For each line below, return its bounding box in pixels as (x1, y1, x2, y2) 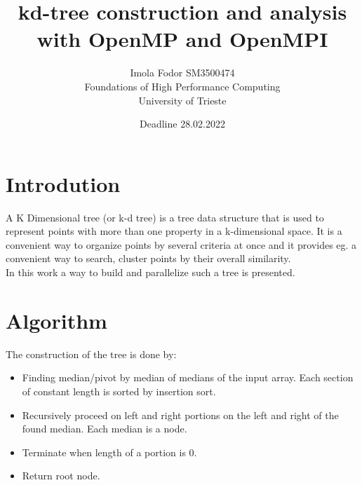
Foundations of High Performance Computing (84, 78, 281, 93)
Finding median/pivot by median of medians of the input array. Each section (22, 370, 354, 385)
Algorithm (6, 306, 107, 334)
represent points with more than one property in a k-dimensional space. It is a (6, 224, 342, 238)
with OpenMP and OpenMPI (36, 25, 328, 53)
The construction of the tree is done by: (6, 346, 177, 361)
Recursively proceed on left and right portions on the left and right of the (22, 407, 339, 422)
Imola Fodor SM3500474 (130, 65, 235, 80)
